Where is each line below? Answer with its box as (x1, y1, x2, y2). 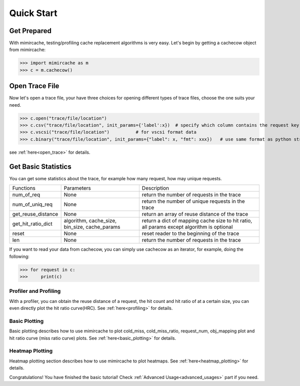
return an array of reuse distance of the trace (141, 211, 248, 218)
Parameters (63, 185, 91, 192)
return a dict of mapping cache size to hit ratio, (141, 217, 252, 224)
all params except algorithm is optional (141, 223, 233, 230)
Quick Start (9, 8, 57, 19)
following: (9, 253, 29, 259)
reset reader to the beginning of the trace (141, 230, 239, 237)
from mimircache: (9, 47, 46, 53)
